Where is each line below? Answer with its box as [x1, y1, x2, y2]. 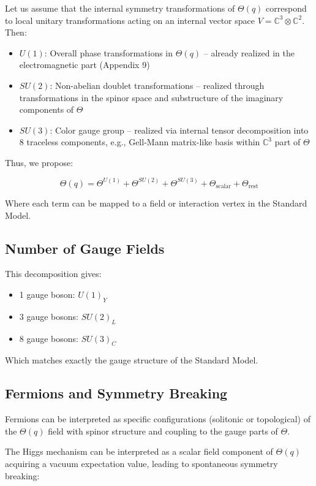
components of [19, 103, 74, 116]
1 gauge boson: [19, 287, 75, 300]
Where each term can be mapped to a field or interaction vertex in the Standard [5, 196, 307, 209]
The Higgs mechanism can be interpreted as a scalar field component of [5, 445, 273, 458]
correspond [266, 2, 307, 14]
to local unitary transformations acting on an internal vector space [5, 13, 255, 26]
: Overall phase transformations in [44, 46, 173, 59]
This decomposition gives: [5, 267, 102, 280]
